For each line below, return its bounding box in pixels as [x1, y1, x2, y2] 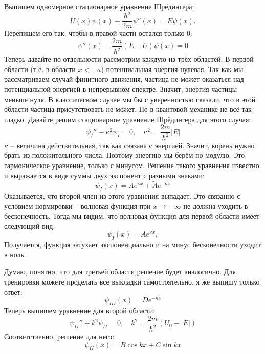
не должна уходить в [183, 200, 248, 211]
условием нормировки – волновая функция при [4, 200, 151, 211]
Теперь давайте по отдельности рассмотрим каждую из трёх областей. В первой [4, 54, 254, 64]
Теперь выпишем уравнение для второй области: [4, 305, 156, 316]
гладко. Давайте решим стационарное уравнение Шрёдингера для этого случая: [4, 113, 251, 124]
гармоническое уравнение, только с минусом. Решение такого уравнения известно [4, 159, 259, 170]
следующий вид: [4, 220, 55, 231]
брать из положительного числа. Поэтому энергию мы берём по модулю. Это [4, 150, 245, 160]
